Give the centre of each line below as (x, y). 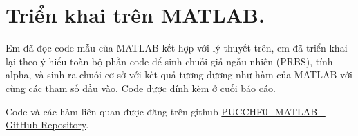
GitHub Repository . (47, 125)
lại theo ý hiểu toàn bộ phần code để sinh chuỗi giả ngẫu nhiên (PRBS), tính (169, 61)
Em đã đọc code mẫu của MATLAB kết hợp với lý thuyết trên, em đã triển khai (177, 48)
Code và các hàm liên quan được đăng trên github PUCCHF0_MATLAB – (166, 111)
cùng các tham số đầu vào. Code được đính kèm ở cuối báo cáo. (141, 88)
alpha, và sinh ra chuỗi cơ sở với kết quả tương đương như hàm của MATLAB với (179, 75)
